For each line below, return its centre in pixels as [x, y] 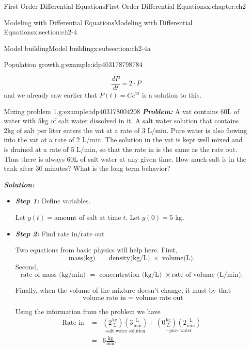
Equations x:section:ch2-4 [40, 32]
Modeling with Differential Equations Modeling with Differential [98, 22]
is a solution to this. [172, 95]
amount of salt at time [87, 217]
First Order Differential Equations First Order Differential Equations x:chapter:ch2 [125, 6]
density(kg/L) [129, 258]
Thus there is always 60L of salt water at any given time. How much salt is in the [125, 158]
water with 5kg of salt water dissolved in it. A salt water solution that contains [121, 121]
